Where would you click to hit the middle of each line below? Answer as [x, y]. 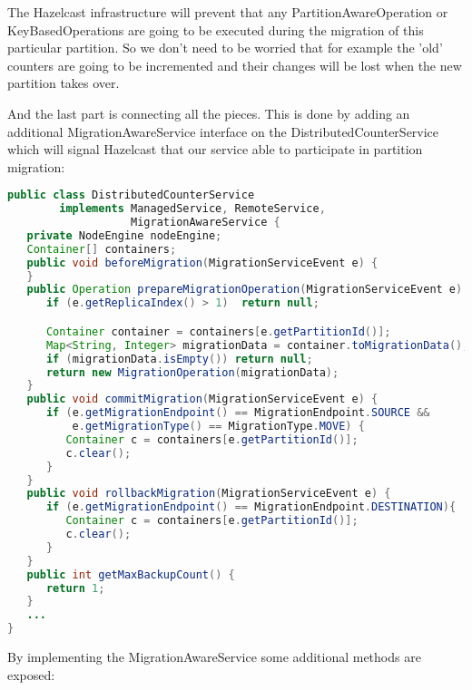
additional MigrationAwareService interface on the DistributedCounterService [223, 131]
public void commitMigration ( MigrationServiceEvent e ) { [202, 399]
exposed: [31, 674]
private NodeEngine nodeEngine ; [124, 235]
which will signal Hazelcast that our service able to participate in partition [215, 149]
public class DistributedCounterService [131, 195]
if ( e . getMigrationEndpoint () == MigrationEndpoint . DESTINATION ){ [251, 507]
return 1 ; [75, 588]
